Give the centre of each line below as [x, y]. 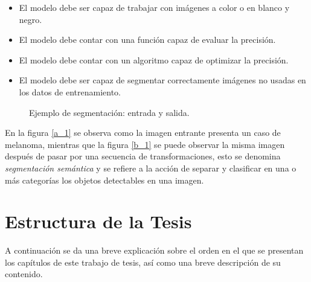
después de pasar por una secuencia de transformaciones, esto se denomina [143, 156]
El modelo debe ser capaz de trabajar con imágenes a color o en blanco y [154, 7]
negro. [30, 19]
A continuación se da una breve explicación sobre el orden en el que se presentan [154, 250]
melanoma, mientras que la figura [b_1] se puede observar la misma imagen [145, 144]
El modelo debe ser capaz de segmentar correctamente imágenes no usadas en [162, 80]
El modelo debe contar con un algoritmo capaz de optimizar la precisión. [154, 59]
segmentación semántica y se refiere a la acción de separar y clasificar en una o [151, 168]
